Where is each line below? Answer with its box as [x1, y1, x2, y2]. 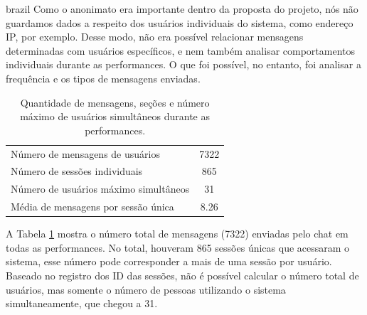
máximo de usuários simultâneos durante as [20, 109, 211, 124]
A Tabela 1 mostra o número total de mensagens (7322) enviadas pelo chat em [6, 226, 349, 241]
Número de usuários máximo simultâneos [11, 181, 190, 196]
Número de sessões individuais [11, 164, 143, 178]
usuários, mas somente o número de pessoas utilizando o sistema [6, 282, 286, 297]
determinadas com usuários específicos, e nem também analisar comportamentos [6, 43, 356, 58]
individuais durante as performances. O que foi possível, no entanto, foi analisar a [6, 57, 361, 72]
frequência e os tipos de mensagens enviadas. [6, 70, 201, 85]
